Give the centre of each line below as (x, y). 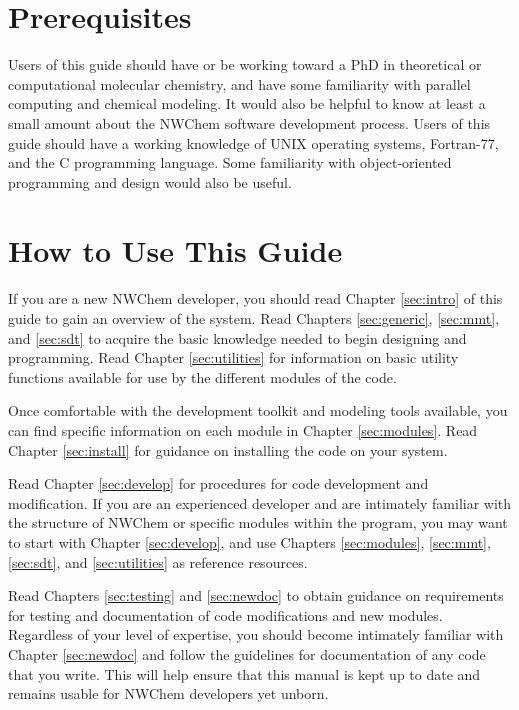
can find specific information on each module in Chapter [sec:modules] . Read (243, 429)
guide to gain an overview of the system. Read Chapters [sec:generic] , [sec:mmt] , (254, 318)
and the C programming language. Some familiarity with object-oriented (230, 162)
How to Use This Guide (175, 250)
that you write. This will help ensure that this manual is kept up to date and (244, 673)
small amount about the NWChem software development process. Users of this (249, 122)
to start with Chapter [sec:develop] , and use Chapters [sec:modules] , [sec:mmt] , (249, 541)
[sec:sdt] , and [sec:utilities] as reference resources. (158, 561)
